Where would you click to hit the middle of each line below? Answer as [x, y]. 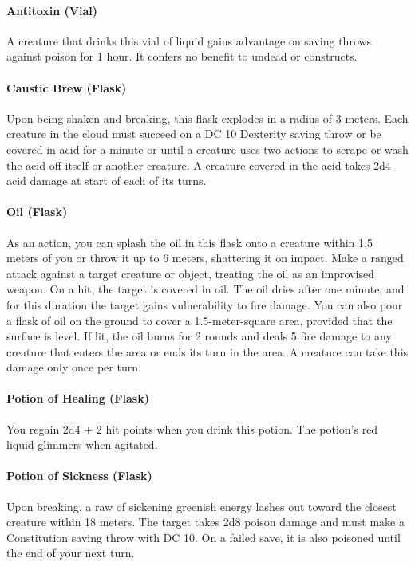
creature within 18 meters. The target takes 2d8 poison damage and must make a [206, 522]
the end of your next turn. [71, 553]
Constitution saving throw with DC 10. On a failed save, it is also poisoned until [204, 537]
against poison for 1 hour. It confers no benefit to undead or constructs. [182, 56]
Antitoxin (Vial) [52, 10]
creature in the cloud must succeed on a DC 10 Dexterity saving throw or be [194, 134]
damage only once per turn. [74, 367]
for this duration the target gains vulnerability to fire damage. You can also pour [205, 304]
